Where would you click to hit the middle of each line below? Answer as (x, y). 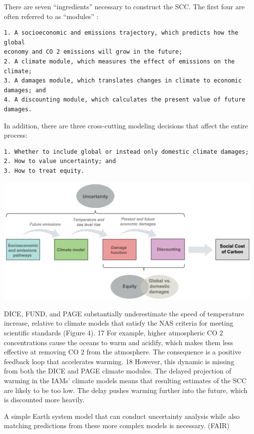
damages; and (25, 90)
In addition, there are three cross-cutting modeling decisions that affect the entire (126, 125)
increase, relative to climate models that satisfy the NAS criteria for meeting (119, 323)
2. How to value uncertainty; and (60, 161)
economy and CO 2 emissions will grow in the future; (93, 52)
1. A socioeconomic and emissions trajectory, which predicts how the (121, 33)
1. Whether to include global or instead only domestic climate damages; (127, 152)
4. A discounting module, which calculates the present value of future (125, 100)
